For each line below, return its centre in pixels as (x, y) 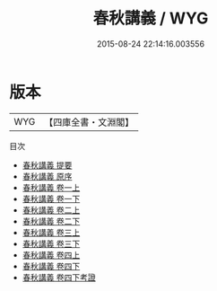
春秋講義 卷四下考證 (59, 277)
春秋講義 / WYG (151, 18)
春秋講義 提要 (47, 165)
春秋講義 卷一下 (51, 198)
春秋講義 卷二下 (51, 221)
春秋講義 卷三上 (51, 232)
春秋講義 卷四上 (51, 255)
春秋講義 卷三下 (51, 243)
